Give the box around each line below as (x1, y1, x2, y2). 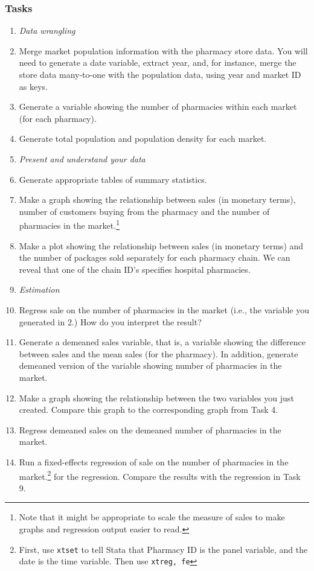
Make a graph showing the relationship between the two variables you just (19, 391, 294, 404)
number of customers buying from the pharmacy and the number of (19, 205, 270, 217)
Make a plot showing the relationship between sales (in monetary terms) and (19, 239, 304, 252)
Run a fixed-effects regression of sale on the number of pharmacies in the (19, 455, 289, 468)
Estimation (19, 283, 60, 296)
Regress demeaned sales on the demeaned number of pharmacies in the (19, 423, 281, 436)
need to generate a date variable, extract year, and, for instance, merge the (19, 56, 296, 69)
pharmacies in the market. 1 (19, 217, 120, 231)
